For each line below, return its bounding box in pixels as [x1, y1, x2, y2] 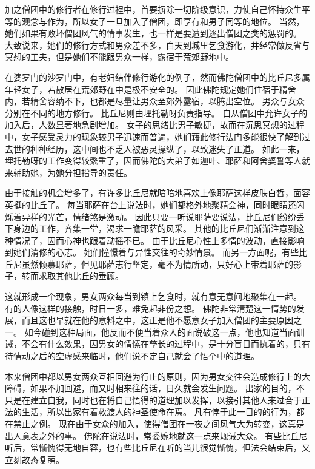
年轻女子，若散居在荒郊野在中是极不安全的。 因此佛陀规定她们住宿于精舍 [5, 83, 296, 95]
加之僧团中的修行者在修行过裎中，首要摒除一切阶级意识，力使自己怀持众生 [5, 3, 302, 15]
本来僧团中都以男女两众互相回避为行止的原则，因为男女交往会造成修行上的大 [5, 369, 310, 382]
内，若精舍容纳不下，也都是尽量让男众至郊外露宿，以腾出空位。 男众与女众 [5, 95, 305, 107]
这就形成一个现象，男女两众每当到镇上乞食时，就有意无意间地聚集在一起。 [5, 290, 302, 303]
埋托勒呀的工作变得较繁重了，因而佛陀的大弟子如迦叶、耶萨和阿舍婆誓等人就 [5, 154, 310, 167]
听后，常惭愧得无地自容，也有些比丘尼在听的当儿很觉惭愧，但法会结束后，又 [5, 441, 310, 454]
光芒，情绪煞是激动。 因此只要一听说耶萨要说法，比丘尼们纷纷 [47, 210, 296, 223]
